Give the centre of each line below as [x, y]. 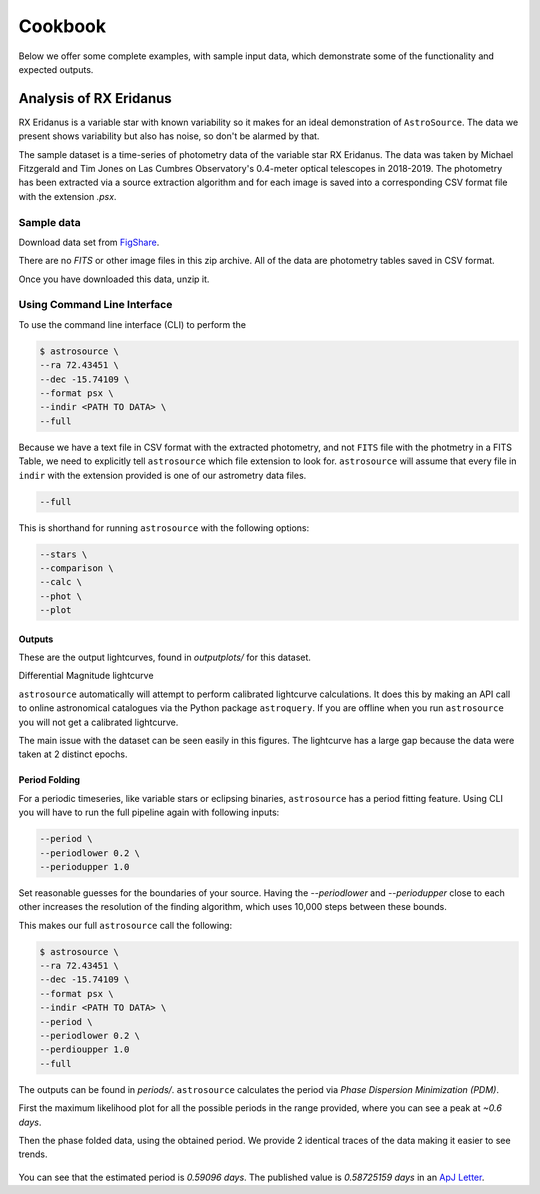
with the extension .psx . [67, 196]
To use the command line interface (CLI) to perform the [132, 324]
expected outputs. [56, 69]
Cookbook [62, 26]
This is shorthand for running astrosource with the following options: [164, 527]
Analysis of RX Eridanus [95, 98]
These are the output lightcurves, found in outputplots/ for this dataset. [165, 657]
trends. [33, 1154]
